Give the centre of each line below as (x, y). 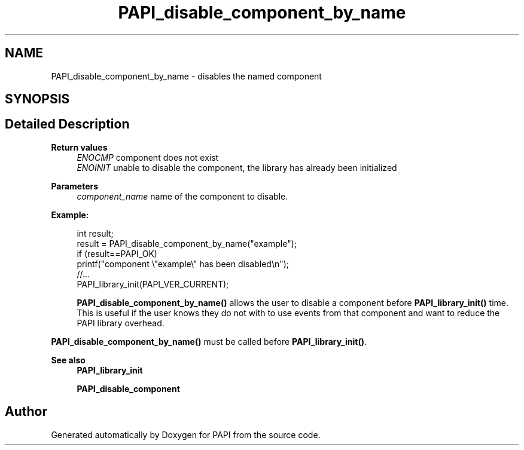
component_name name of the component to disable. (182, 196)
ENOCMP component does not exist (148, 157)
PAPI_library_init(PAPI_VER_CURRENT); (153, 284)
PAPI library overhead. (121, 323)
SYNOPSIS (37, 99)
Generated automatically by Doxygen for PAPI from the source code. (186, 434)
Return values (79, 147)
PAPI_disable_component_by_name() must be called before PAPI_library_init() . (209, 341)
